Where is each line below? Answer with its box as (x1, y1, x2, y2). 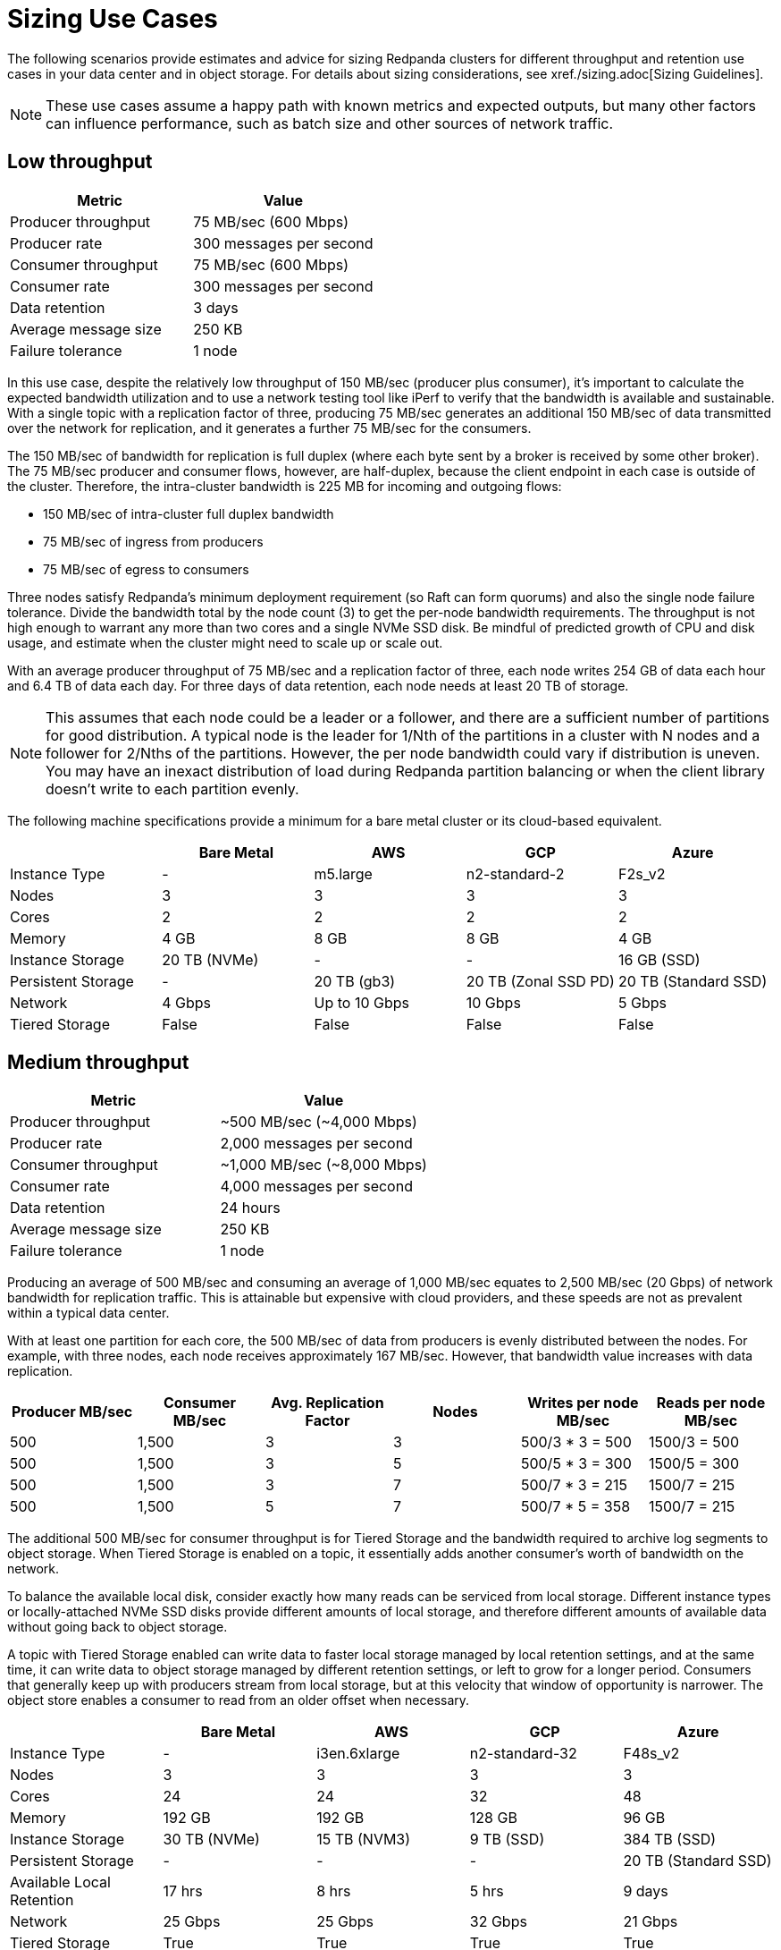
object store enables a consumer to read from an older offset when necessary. (7, 1692, 470, 1708)
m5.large (314, 864, 373, 883)
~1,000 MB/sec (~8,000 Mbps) (220, 1156, 427, 1174)
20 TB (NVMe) (162, 950, 259, 969)
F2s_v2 (618, 864, 666, 883)
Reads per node (656, 1394, 766, 1412)
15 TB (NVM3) (316, 1830, 411, 1849)
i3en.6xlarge (316, 1744, 400, 1763)
